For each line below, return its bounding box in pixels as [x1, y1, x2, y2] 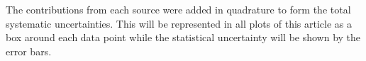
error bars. [6, 43, 52, 58]
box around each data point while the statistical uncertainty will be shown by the [6, 30, 361, 45]
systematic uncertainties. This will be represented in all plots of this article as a [6, 16, 353, 30]
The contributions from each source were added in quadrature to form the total [6, 2, 351, 16]
